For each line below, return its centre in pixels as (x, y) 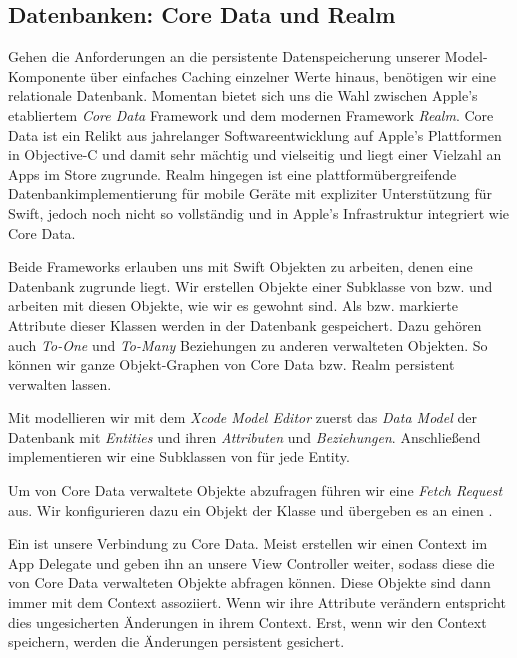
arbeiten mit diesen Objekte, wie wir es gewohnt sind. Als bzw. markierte (233, 305)
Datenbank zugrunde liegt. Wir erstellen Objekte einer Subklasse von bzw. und (250, 285)
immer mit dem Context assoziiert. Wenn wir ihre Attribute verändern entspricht (257, 602)
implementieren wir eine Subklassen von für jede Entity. (179, 456)
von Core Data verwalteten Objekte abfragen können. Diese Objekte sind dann (249, 582)
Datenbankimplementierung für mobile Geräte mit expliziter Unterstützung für (250, 193)
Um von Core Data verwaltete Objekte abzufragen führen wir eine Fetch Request (255, 490)
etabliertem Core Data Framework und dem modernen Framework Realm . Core (251, 114)
